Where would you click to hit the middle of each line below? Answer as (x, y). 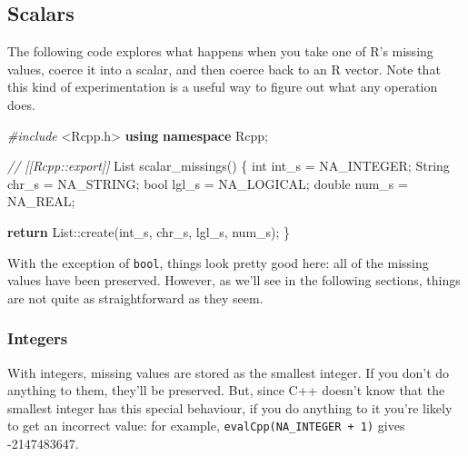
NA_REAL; (41, 201)
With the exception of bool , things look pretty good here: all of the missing (218, 262)
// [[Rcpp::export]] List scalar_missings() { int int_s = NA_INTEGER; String (229, 166)
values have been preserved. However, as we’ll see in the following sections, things (234, 280)
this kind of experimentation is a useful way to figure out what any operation (223, 87)
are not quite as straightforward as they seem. (135, 297)
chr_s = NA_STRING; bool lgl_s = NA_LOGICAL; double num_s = (208, 183)
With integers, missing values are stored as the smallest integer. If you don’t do (229, 372)
